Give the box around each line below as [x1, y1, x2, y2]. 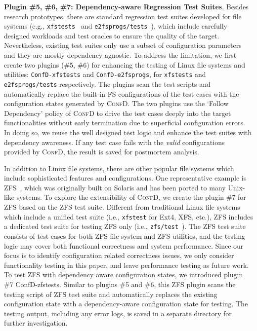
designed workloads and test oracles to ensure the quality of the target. [4, 30, 219, 40]
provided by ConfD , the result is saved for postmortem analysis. [4, 147, 199, 157]
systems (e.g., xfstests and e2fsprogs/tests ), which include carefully [4, 21, 227, 31]
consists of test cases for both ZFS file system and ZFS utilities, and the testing [4, 230, 246, 241]
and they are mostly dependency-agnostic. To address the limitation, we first [4, 50, 237, 60]
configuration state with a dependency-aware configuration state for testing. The [4, 298, 248, 309]
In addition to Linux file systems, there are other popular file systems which [4, 163, 234, 173]
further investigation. [4, 318, 68, 328]
